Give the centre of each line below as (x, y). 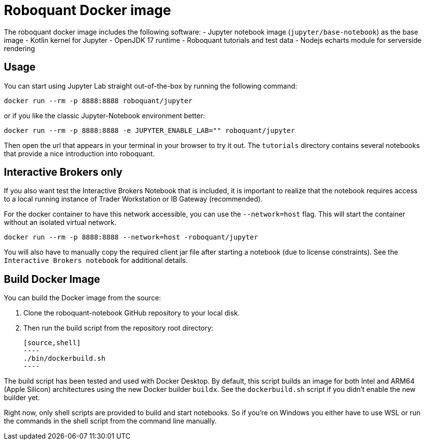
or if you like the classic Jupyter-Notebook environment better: (105, 115)
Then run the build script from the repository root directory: (118, 328)
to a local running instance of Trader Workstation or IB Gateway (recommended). (133, 199)
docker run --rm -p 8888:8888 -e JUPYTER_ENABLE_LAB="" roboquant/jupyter (150, 130)
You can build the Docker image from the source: (82, 298)
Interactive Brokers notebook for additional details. (96, 260)
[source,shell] (52, 343)
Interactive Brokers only (63, 172)
